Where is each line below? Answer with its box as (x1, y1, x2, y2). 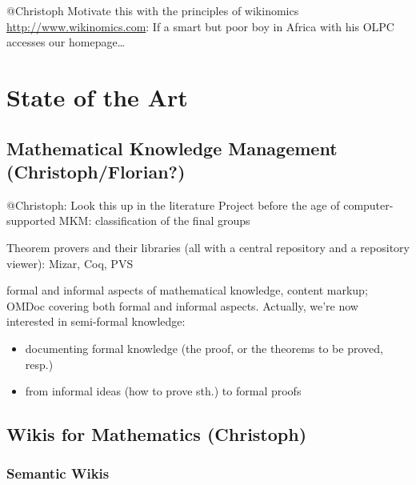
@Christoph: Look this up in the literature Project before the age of (6, 196, 340, 213)
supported (6, 212, 56, 229)
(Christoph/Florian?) (6, 158, 186, 183)
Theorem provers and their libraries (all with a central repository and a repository (6, 238, 410, 255)
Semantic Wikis (6, 463, 110, 483)
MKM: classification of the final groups (58, 212, 250, 229)
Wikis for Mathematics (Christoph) (6, 422, 307, 447)
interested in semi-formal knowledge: (6, 313, 186, 330)
